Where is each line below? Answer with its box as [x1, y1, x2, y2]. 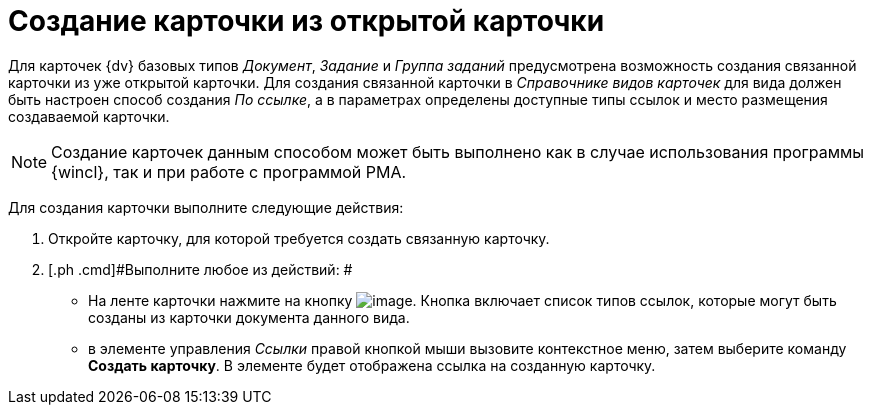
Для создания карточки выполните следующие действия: [8, 198, 404, 216]
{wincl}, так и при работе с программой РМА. [51, 161, 407, 182]
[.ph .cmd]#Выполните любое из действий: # [48, 260, 353, 278]
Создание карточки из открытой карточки [8, 4, 605, 38]
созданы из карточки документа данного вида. [88, 308, 410, 326]
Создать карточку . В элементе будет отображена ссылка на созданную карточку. [88, 356, 656, 374]
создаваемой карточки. [8, 107, 170, 125]
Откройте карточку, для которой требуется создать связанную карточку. [48, 229, 550, 247]
